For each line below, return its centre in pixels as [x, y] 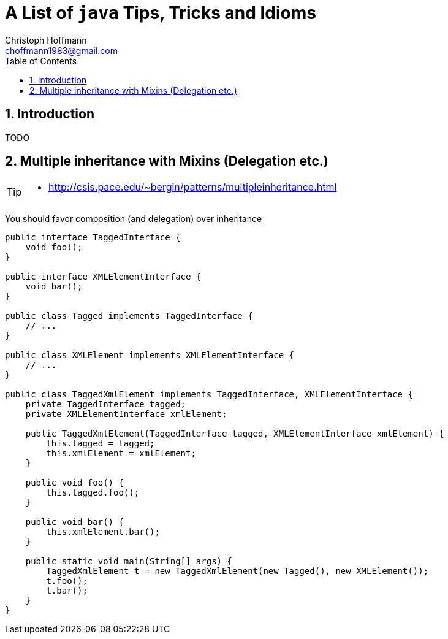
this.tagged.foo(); [93, 493]
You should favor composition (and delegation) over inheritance [134, 219]
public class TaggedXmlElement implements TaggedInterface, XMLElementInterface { [209, 395]
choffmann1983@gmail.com [61, 50]
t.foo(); [67, 581]
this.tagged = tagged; [101, 444]
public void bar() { [74, 522]
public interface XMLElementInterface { [103, 277]
